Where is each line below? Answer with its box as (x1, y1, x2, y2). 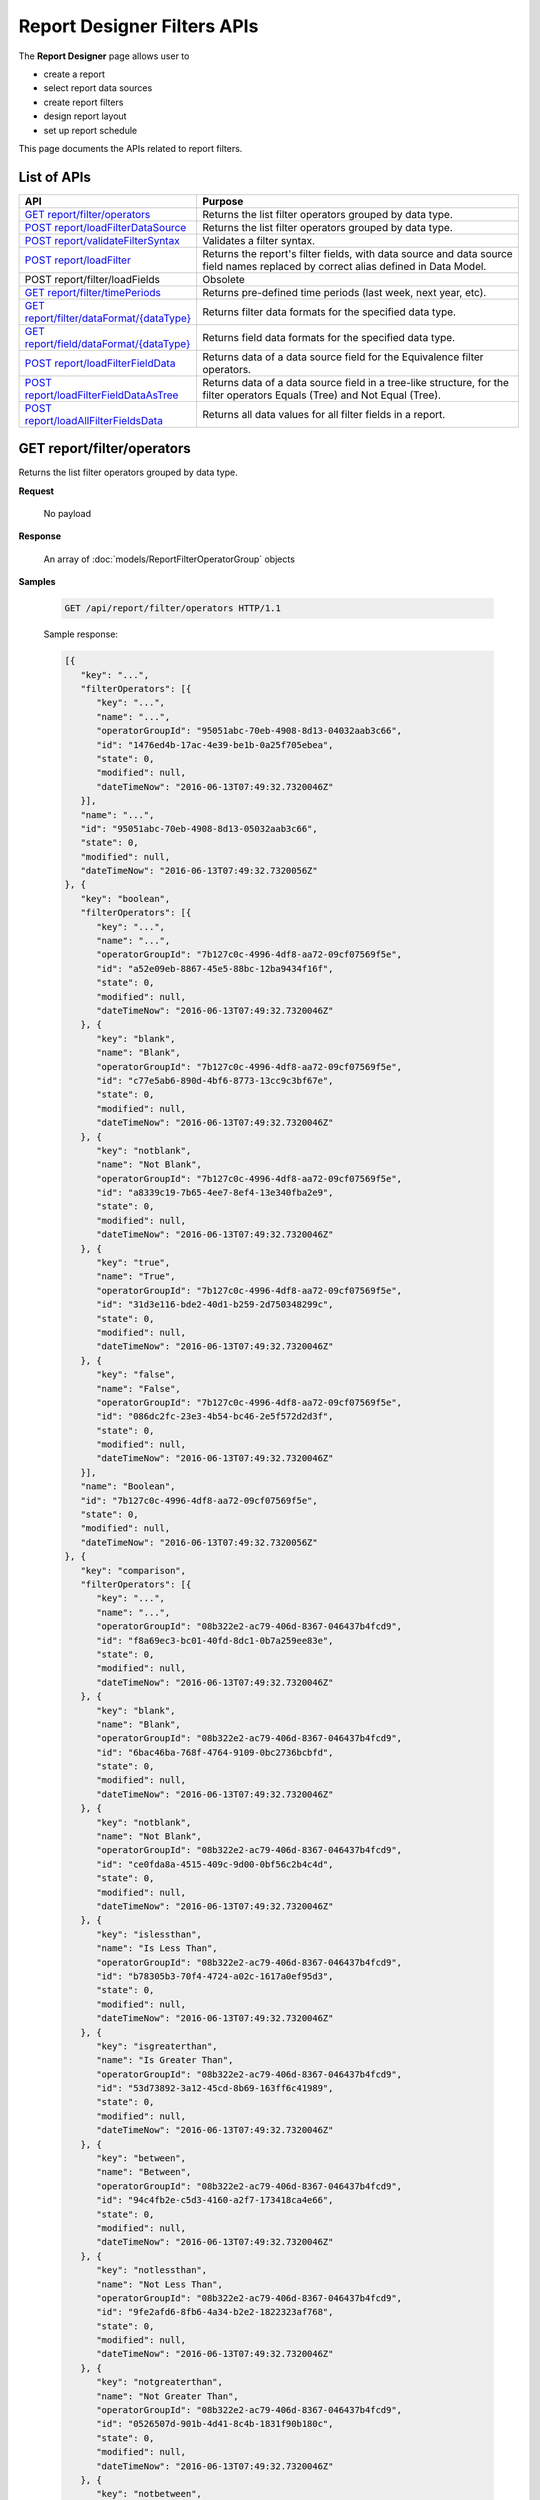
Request (18, 485, 55, 497)
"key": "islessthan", (96, 1928, 202, 1940)
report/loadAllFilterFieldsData (24, 413, 164, 427)
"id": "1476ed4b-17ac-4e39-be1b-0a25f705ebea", (96, 739, 334, 750)
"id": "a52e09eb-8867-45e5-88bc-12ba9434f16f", (96, 963, 334, 974)
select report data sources (43, 82, 153, 94)
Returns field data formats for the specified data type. (201, 330, 455, 344)
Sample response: (43, 628, 119, 640)
